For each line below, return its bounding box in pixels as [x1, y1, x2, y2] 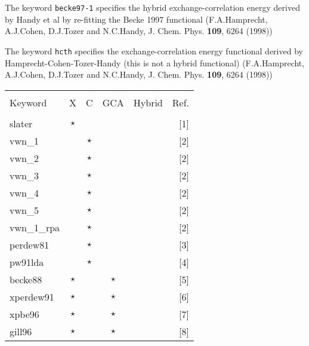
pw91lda [10, 255, 44, 269]
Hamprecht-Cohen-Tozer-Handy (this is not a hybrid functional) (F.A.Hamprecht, [5, 56, 305, 69]
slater [10, 116, 33, 130]
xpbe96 [10, 307, 39, 321]
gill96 [10, 324, 32, 338]
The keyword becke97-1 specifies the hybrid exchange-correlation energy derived [5, 1, 300, 13]
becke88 [10, 272, 42, 286]
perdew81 [10, 237, 50, 252]
